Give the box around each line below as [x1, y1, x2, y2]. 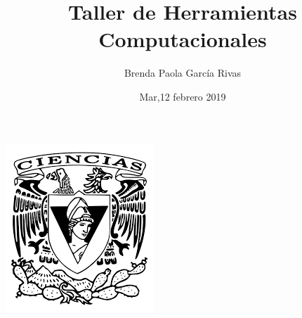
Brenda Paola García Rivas [124, 65, 242, 80]
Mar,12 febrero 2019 [139, 89, 226, 103]
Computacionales [98, 25, 267, 53]
